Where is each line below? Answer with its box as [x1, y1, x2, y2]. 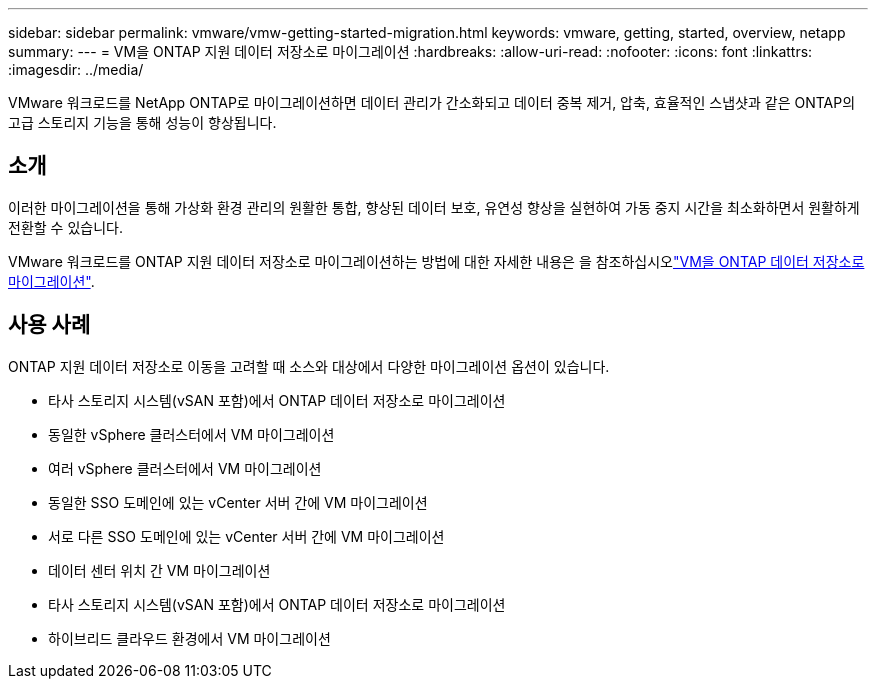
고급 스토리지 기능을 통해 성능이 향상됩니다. [8, 114, 277, 131]
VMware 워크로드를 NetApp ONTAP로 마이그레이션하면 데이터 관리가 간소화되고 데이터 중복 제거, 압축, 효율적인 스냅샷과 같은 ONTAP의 [8, 94, 856, 111]
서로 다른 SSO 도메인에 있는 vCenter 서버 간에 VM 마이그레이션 [48, 527, 445, 545]
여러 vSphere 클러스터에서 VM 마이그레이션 [48, 459, 322, 477]
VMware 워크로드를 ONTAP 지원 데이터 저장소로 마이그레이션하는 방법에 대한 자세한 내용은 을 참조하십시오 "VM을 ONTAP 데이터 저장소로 [8, 252, 865, 270]
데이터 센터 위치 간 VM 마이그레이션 [48, 561, 271, 579]
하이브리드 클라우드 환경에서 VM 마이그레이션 [48, 629, 331, 647]
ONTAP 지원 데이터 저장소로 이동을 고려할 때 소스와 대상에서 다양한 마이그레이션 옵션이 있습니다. [8, 357, 610, 375]
